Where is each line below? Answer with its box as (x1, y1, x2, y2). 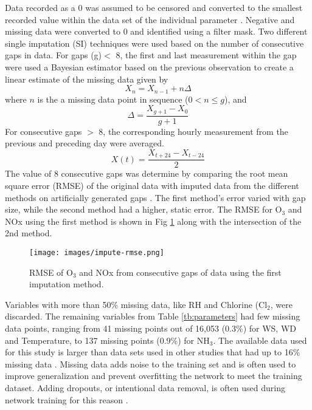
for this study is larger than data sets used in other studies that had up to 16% (5, 346, 300, 358)
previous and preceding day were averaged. (5, 137, 164, 149)
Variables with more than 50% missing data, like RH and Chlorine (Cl (5, 298, 268, 310)
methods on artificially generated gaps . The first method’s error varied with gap (5, 191, 306, 203)
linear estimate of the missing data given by (5, 72, 168, 85)
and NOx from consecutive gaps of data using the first (79, 265, 282, 278)
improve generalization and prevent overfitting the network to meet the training (5, 369, 302, 382)
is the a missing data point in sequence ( (37, 92, 189, 105)
